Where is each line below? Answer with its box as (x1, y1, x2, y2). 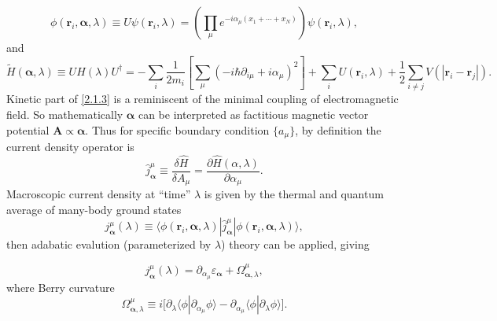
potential (6, 121, 50, 138)
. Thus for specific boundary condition (85, 121, 270, 138)
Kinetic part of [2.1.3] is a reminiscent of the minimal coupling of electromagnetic (6, 90, 399, 107)
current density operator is (6, 138, 134, 154)
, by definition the (295, 121, 381, 138)
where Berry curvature (6, 279, 115, 295)
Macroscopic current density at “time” (6, 186, 191, 202)
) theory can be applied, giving (221, 236, 370, 253)
